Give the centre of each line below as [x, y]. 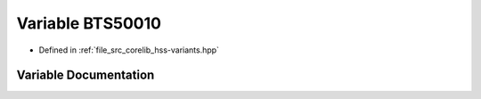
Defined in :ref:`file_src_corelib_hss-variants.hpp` [129, 50]
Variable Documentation [86, 75]
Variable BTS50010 [89, 23]
